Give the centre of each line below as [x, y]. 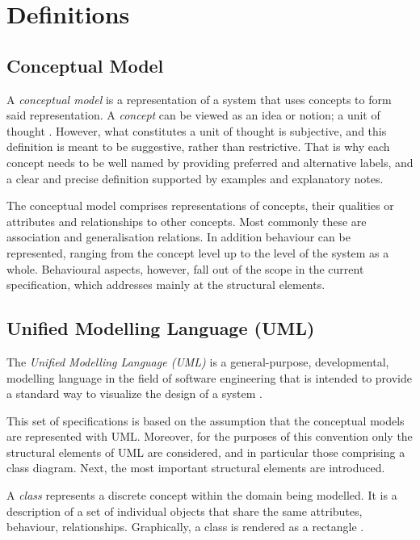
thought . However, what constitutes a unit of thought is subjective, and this [197, 130]
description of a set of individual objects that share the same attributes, [185, 511]
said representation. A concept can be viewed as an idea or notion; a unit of [193, 115]
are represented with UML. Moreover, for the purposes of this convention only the [210, 436]
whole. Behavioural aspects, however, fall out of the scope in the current [185, 268]
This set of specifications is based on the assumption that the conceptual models [206, 420]
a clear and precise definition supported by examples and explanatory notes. [195, 178]
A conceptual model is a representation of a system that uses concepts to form [199, 99]
